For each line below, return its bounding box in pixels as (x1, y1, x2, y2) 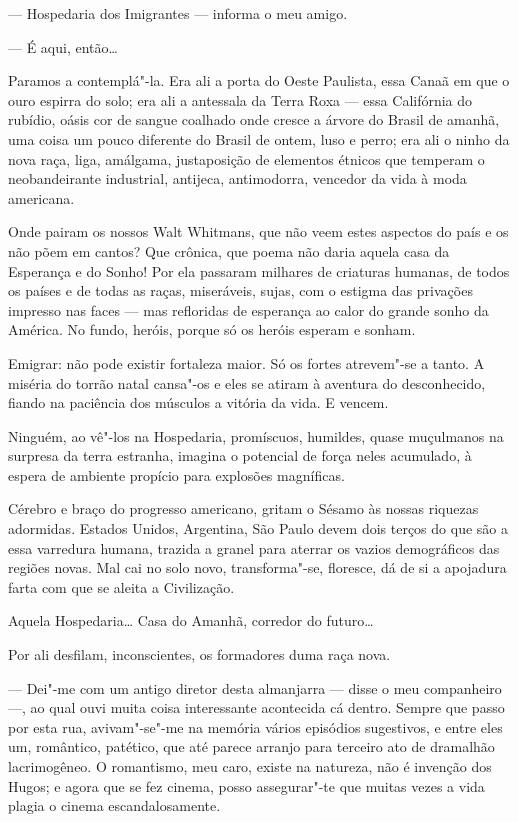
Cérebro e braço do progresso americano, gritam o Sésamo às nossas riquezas (8, 498, 479, 519)
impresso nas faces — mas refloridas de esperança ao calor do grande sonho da (8, 299, 489, 320)
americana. (8, 187, 75, 208)
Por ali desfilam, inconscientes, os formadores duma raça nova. (8, 644, 391, 665)
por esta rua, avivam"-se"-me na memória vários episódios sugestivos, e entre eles (8, 716, 503, 737)
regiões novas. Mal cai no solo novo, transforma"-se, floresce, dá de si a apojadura (8, 557, 507, 578)
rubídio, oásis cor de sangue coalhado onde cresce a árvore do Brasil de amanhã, (8, 109, 500, 130)
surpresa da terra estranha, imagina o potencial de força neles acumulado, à (8, 445, 472, 466)
